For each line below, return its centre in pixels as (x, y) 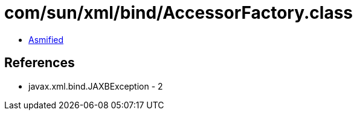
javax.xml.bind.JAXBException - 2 (96, 86)
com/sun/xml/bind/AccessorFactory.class (179, 13)
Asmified (46, 39)
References (40, 63)
